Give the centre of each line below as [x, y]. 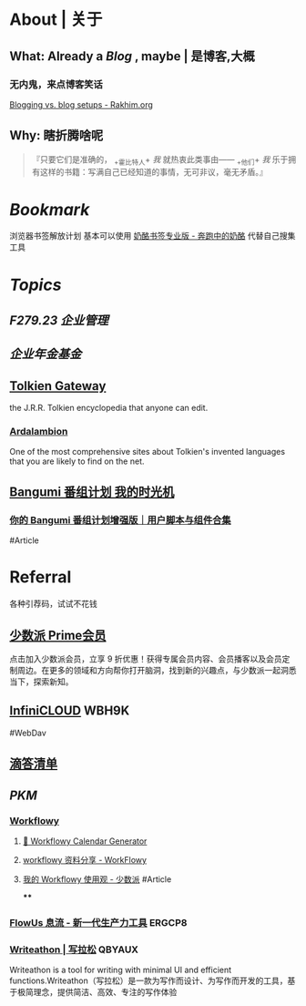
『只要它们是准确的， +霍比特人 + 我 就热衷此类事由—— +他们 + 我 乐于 [160, 160]
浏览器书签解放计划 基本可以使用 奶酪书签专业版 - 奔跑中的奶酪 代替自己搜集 [153, 236]
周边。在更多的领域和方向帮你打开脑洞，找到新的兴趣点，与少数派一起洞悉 [157, 670]
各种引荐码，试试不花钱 [53, 604]
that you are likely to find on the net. [77, 461]
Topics [36, 285]
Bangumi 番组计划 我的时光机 [92, 492]
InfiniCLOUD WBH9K [70, 711]
